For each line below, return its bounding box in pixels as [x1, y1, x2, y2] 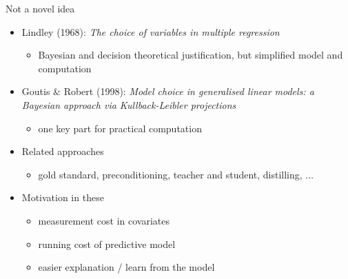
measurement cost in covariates [38, 213, 170, 227]
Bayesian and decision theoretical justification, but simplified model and [38, 48, 343, 62]
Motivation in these [21, 190, 104, 205]
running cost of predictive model [38, 236, 176, 251]
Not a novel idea [6, 1, 75, 15]
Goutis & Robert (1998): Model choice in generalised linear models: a [21, 84, 314, 99]
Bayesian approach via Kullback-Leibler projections [21, 97, 236, 112]
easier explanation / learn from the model [38, 260, 215, 274]
